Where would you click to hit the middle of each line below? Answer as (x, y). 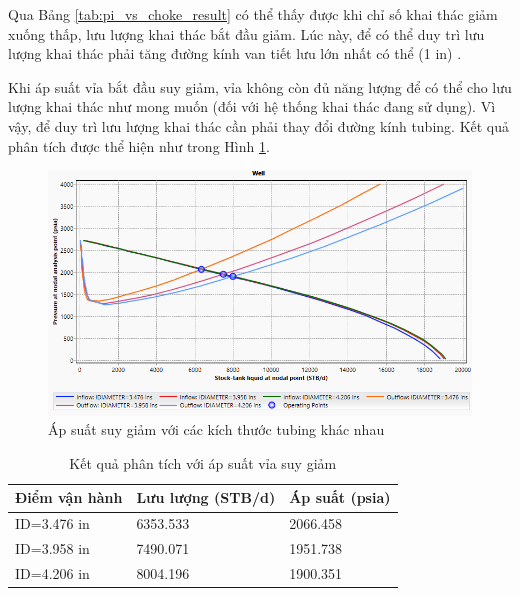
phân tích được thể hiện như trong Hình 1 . (139, 145)
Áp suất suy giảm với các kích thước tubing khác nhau (216, 429)
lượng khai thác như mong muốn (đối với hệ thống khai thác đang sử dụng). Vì (252, 106)
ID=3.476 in (52, 523)
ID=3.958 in (52, 548)
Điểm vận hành (69, 497)
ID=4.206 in (52, 572)
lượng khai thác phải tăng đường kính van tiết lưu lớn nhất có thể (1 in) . (235, 53)
